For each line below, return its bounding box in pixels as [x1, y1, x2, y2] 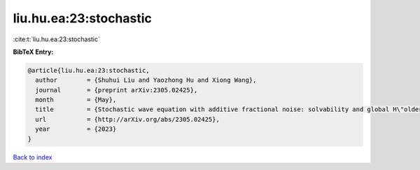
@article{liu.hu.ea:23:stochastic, [27, 66, 150, 74]
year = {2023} [35, 125, 117, 133]
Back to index [13, 153, 52, 161]
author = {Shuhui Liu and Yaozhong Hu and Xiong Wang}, [35, 76, 257, 84]
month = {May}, [35, 96, 117, 104]
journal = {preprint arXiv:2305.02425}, [35, 86, 198, 94]
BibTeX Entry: [13, 48, 54, 56]
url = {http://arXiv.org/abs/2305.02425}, [35, 115, 220, 123]
